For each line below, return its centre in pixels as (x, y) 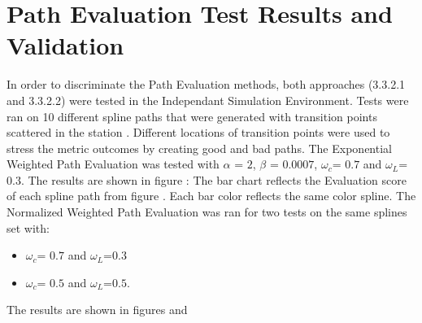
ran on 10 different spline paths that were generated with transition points (192, 116)
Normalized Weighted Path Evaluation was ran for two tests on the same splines (207, 212)
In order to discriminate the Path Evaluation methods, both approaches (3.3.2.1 (206, 84)
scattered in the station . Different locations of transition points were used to (198, 132)
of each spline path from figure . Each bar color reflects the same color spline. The (211, 196)
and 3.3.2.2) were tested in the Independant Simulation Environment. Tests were (208, 100)
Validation (65, 45)
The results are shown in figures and (97, 310)
